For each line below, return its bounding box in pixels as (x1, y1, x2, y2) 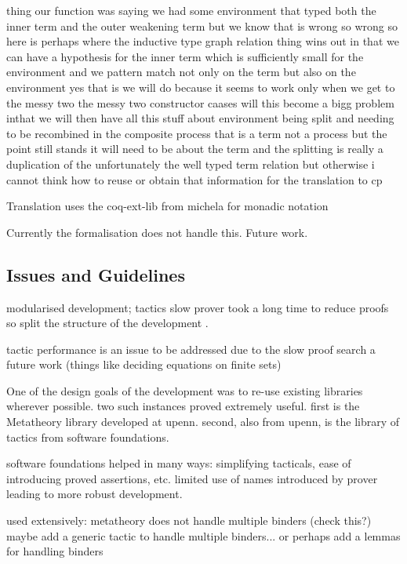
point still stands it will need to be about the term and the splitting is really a (6, 140, 383, 157)
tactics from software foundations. (6, 428, 169, 445)
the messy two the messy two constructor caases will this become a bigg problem (6, 94, 394, 111)
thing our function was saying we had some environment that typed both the (6, 2, 376, 18)
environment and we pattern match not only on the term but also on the (6, 64, 356, 80)
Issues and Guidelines (6, 262, 185, 286)
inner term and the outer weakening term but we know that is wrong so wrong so (6, 17, 398, 34)
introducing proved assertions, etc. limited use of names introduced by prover (6, 470, 378, 486)
